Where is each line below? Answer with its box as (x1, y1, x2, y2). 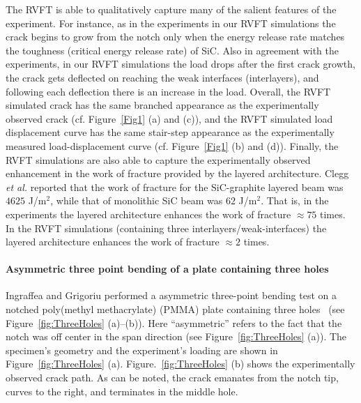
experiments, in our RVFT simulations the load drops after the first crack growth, (6, 56, 355, 71)
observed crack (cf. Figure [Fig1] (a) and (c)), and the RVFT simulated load (6, 111, 333, 126)
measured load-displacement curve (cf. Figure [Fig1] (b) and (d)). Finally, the (6, 138, 339, 153)
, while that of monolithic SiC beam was (50, 193, 223, 208)
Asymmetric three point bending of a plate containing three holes (6, 261, 329, 276)
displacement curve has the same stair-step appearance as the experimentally (6, 125, 335, 139)
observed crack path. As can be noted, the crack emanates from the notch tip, (6, 370, 339, 385)
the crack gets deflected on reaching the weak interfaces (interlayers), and (6, 70, 319, 84)
